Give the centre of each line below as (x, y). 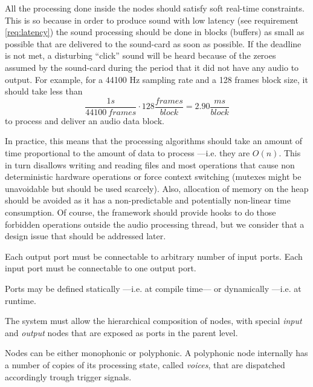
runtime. (21, 300)
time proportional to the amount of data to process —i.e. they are (127, 153)
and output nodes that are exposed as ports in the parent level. (121, 332)
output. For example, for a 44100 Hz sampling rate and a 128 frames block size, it (156, 79)
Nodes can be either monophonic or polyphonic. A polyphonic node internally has (156, 353)
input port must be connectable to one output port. (101, 268)
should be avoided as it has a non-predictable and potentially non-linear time (148, 200)
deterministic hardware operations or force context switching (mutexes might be (153, 177)
